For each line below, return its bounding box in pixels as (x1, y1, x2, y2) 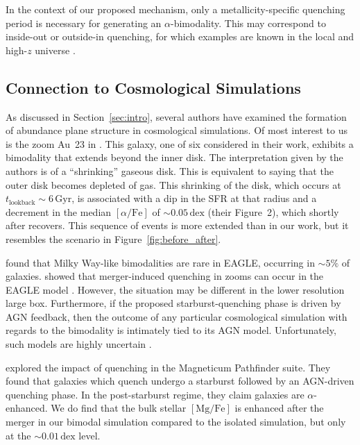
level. (78, 428, 101, 442)
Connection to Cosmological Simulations (6, 76, 301, 98)
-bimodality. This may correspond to (171, 15, 326, 30)
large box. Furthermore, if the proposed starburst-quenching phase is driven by (6, 296, 341, 310)
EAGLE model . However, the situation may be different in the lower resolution (6, 282, 345, 296)
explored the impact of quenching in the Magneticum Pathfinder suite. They (6, 360, 331, 374)
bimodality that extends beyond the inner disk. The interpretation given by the (6, 150, 343, 165)
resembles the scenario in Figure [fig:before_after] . (6, 231, 221, 246)
